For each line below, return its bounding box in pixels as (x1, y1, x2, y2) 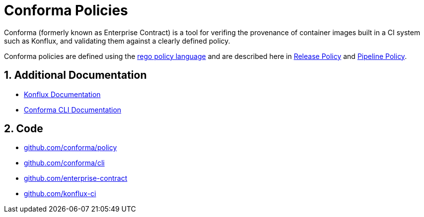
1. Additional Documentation (4, 69, 147, 82)
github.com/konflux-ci (24, 189, 96, 198)
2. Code (4, 122, 43, 135)
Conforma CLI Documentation (24, 105, 122, 114)
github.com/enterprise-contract (24, 174, 128, 183)
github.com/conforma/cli (24, 159, 105, 167)
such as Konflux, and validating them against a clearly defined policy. (4, 36, 230, 45)
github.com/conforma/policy (24, 143, 117, 152)
